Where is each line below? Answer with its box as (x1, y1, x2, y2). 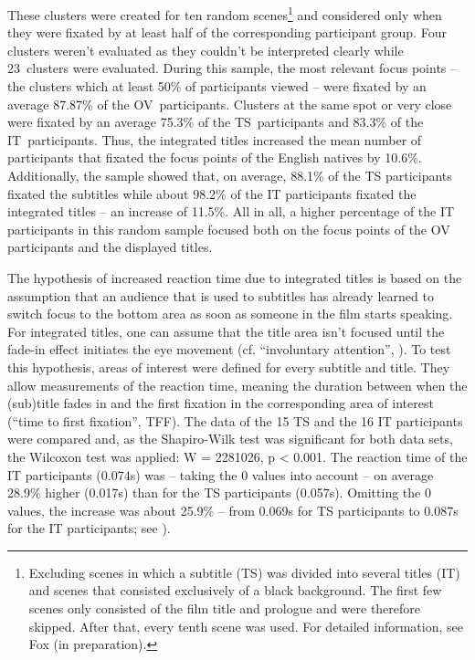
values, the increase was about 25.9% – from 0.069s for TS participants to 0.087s (7, 500, 459, 519)
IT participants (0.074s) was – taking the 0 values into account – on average (7, 465, 434, 484)
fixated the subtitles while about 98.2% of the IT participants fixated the (7, 183, 417, 203)
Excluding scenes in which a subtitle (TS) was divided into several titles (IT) (28, 562, 460, 581)
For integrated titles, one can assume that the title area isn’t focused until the (7, 321, 445, 340)
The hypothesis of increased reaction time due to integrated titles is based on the (7, 267, 462, 287)
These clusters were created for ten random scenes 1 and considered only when (7, 3, 442, 24)
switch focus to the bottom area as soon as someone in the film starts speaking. (7, 304, 453, 323)
